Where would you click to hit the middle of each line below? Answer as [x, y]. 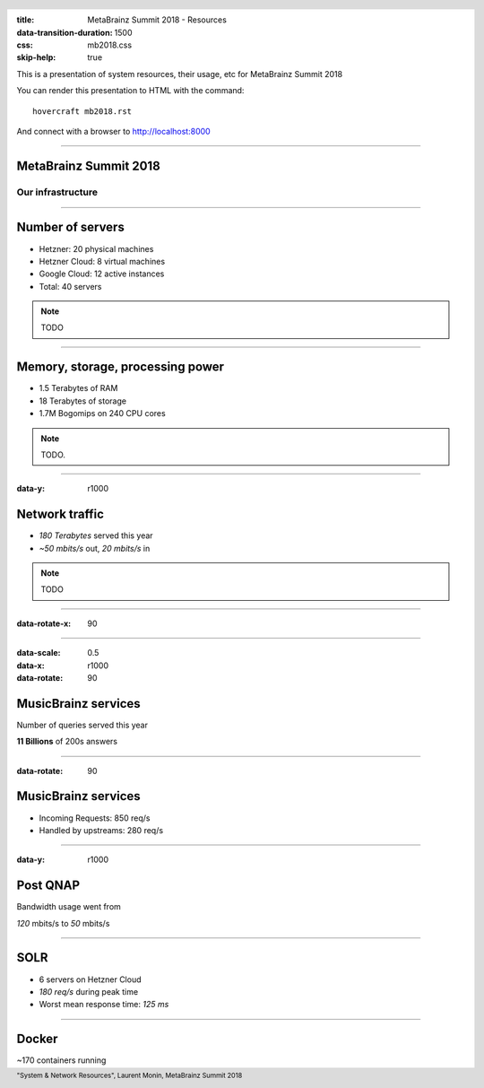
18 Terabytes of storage [83, 401]
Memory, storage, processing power [120, 367]
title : [26, 20]
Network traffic [60, 514]
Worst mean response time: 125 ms [104, 1005]
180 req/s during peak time [89, 991]
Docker [37, 1039]
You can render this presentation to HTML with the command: [130, 91]
